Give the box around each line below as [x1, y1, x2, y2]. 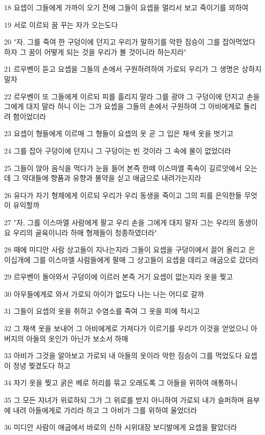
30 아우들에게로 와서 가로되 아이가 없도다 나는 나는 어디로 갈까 [4, 288, 204, 299]
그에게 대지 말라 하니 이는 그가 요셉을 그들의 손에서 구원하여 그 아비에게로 [4, 101, 241, 112]
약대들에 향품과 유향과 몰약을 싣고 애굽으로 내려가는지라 [22, 172, 202, 183]
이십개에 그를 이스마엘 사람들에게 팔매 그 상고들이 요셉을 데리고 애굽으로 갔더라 [4, 254, 259, 265]
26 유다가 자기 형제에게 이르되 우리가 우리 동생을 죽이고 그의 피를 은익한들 [4, 189, 242, 200]
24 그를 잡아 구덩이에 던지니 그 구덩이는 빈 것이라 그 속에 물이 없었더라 [4, 145, 231, 156]
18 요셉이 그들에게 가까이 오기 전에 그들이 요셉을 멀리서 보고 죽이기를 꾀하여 [4, 2, 249, 12]
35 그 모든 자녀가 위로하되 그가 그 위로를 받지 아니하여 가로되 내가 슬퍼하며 [4, 395, 245, 405]
